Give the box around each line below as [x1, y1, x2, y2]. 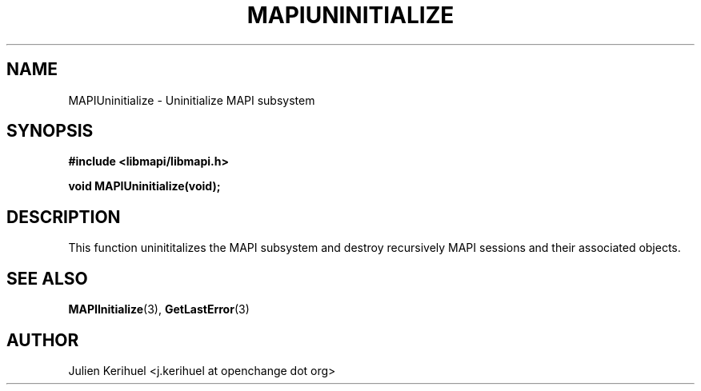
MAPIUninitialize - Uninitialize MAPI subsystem [68, 93, 315, 107]
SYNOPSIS [6, 121, 94, 142]
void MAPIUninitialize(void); [68, 179, 221, 194]
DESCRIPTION [6, 206, 121, 227]
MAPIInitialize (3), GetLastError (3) [68, 302, 250, 317]
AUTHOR [6, 329, 79, 350]
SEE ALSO [6, 268, 88, 289]
